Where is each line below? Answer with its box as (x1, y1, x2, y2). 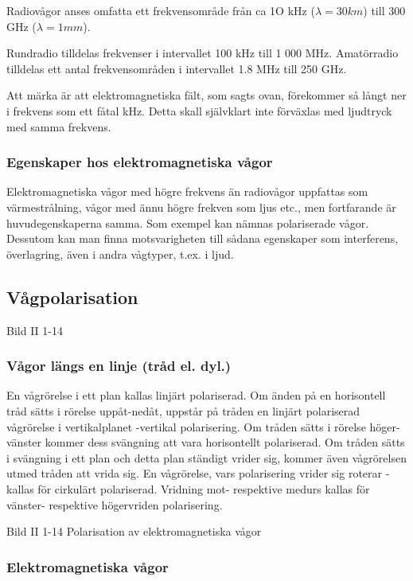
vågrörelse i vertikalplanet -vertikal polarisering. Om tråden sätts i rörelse (6, 418, 366, 435)
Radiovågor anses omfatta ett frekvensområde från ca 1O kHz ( (6, 2, 315, 18)
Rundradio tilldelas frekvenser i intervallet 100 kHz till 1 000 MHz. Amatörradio (6, 45, 399, 61)
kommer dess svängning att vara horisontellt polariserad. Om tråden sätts (45, 434, 405, 450)
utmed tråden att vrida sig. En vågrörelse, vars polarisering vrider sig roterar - (6, 465, 390, 482)
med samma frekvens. (6, 118, 111, 135)
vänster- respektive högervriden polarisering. (6, 496, 223, 513)
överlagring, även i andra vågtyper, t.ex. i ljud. (6, 245, 234, 262)
